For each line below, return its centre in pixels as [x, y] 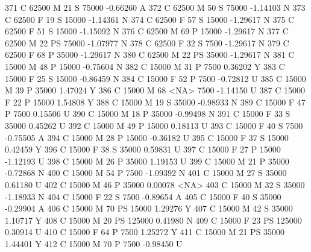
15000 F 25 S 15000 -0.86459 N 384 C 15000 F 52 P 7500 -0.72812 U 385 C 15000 [155, 78]
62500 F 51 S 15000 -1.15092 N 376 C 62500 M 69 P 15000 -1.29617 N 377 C [147, 31]
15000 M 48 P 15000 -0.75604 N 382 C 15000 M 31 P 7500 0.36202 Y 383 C [145, 66]
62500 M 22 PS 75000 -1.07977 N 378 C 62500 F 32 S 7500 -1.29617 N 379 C [147, 43]
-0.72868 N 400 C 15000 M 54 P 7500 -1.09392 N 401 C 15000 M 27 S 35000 [146, 173]
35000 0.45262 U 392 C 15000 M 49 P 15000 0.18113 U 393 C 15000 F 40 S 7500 [154, 125]
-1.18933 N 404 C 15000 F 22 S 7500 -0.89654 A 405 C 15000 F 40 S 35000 [143, 196]
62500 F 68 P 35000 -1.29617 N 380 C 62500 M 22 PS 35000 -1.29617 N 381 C [150, 55]
